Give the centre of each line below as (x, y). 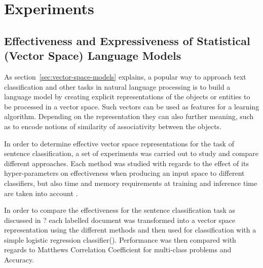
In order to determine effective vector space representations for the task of (119, 143)
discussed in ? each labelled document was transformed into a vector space (120, 220)
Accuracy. (19, 260)
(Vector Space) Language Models (93, 55)
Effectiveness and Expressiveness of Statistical (127, 40)
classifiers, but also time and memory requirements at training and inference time (131, 183)
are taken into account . (41, 193)
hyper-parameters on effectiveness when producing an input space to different (124, 173)
